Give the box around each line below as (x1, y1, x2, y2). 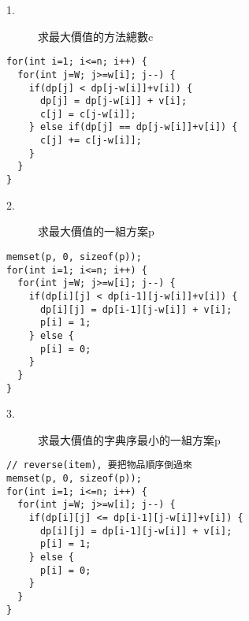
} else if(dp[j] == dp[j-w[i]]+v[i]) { (28, 121, 238, 133)
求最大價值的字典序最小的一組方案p (38, 431, 221, 448)
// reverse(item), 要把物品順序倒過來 (6, 459, 192, 471)
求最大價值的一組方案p (38, 223, 154, 240)
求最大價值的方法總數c (38, 28, 154, 44)
